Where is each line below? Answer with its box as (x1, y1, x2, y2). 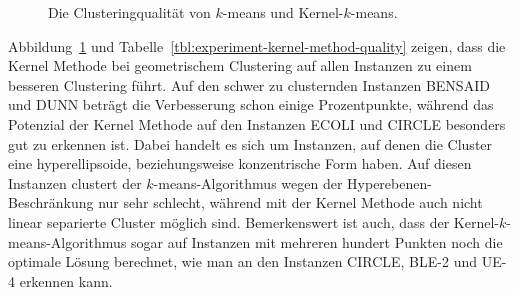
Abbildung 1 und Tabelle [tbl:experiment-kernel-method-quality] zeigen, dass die (8, 35, 506, 56)
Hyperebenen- (347, 172, 432, 193)
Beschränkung (8, 192, 94, 213)
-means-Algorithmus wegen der (153, 172, 343, 193)
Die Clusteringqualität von (48, 2, 211, 22)
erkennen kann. (19, 270, 113, 291)
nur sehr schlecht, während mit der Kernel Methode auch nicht (98, 192, 483, 213)
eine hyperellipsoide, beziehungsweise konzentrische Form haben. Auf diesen (8, 153, 472, 174)
